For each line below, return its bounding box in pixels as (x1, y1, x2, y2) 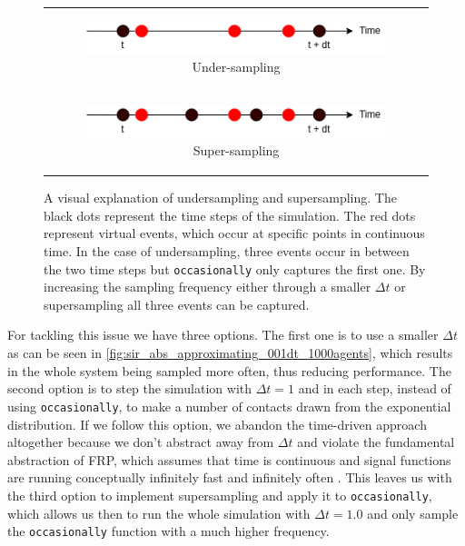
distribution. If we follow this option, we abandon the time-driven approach (7, 414, 427, 433)
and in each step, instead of (298, 379, 451, 398)
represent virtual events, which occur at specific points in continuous (44, 223, 425, 243)
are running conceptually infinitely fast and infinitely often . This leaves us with (7, 468, 452, 487)
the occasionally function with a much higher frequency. (7, 521, 330, 541)
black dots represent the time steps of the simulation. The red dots (44, 205, 416, 224)
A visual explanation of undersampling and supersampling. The (44, 188, 397, 207)
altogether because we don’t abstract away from (7, 432, 274, 452)
